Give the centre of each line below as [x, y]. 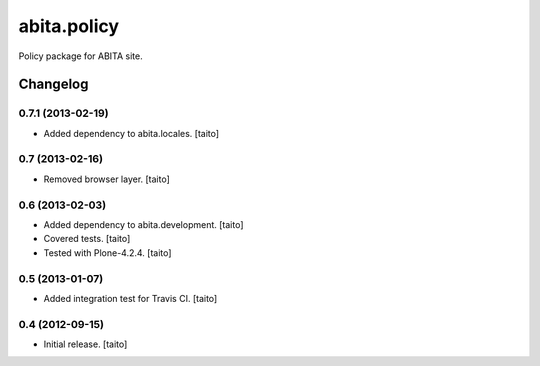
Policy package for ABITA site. [81, 56]
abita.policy [69, 26]
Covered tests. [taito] [87, 239]
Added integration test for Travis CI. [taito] [130, 298]
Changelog [53, 84]
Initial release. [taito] [85, 344]
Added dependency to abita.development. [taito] [143, 224]
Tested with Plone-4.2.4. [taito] [107, 252]
